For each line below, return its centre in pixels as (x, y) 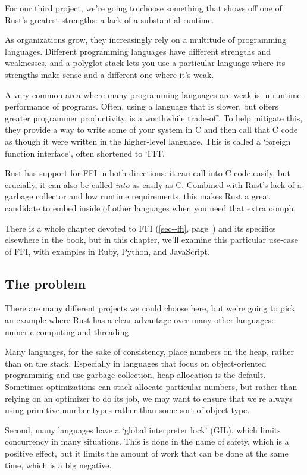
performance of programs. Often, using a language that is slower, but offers (142, 106)
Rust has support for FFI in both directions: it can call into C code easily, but (148, 173)
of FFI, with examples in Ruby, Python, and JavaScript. (107, 251)
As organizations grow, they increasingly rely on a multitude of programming (145, 40)
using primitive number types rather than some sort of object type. (127, 410)
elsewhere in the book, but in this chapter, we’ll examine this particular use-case (151, 240)
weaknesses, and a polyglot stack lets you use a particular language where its (145, 63)
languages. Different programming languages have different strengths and (138, 51)
